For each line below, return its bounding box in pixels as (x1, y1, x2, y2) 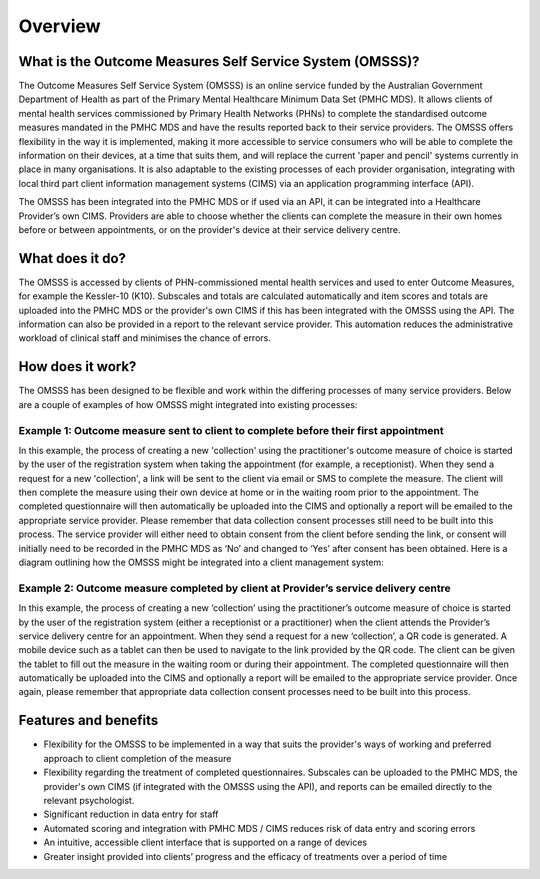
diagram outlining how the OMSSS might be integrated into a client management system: (18, 556, 384, 568)
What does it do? (18, 250, 127, 267)
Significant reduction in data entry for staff (43, 808, 219, 820)
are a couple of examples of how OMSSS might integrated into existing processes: (18, 398, 358, 410)
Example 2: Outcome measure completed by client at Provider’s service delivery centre (18, 581, 451, 595)
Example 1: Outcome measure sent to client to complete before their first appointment (18, 423, 444, 437)
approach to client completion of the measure (43, 752, 232, 764)
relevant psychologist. (43, 794, 135, 806)
